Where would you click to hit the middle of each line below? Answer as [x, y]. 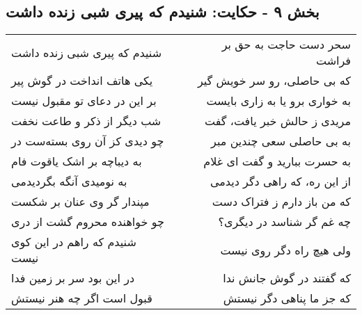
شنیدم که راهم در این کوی [74, 242]
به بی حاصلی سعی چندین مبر [281, 141]
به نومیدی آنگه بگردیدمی [69, 181]
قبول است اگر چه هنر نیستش [82, 298]
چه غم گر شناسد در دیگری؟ [284, 222]
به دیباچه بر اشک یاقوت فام [77, 161]
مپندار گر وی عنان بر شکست [80, 202]
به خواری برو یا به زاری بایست [278, 101]
